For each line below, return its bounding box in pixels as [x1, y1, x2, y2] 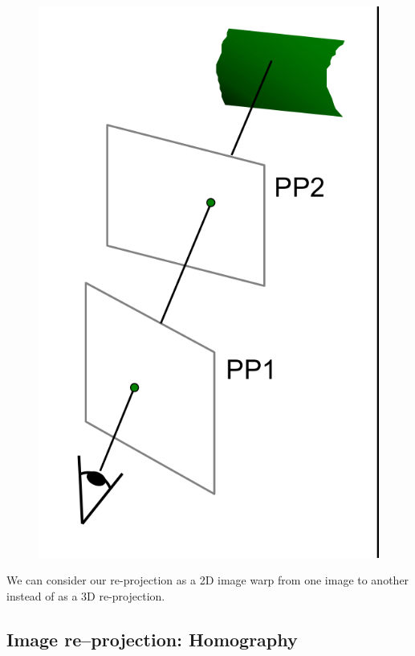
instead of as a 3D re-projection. [6, 588, 165, 605]
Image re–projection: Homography [6, 627, 298, 651]
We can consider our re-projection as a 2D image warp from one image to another [6, 572, 409, 588]
